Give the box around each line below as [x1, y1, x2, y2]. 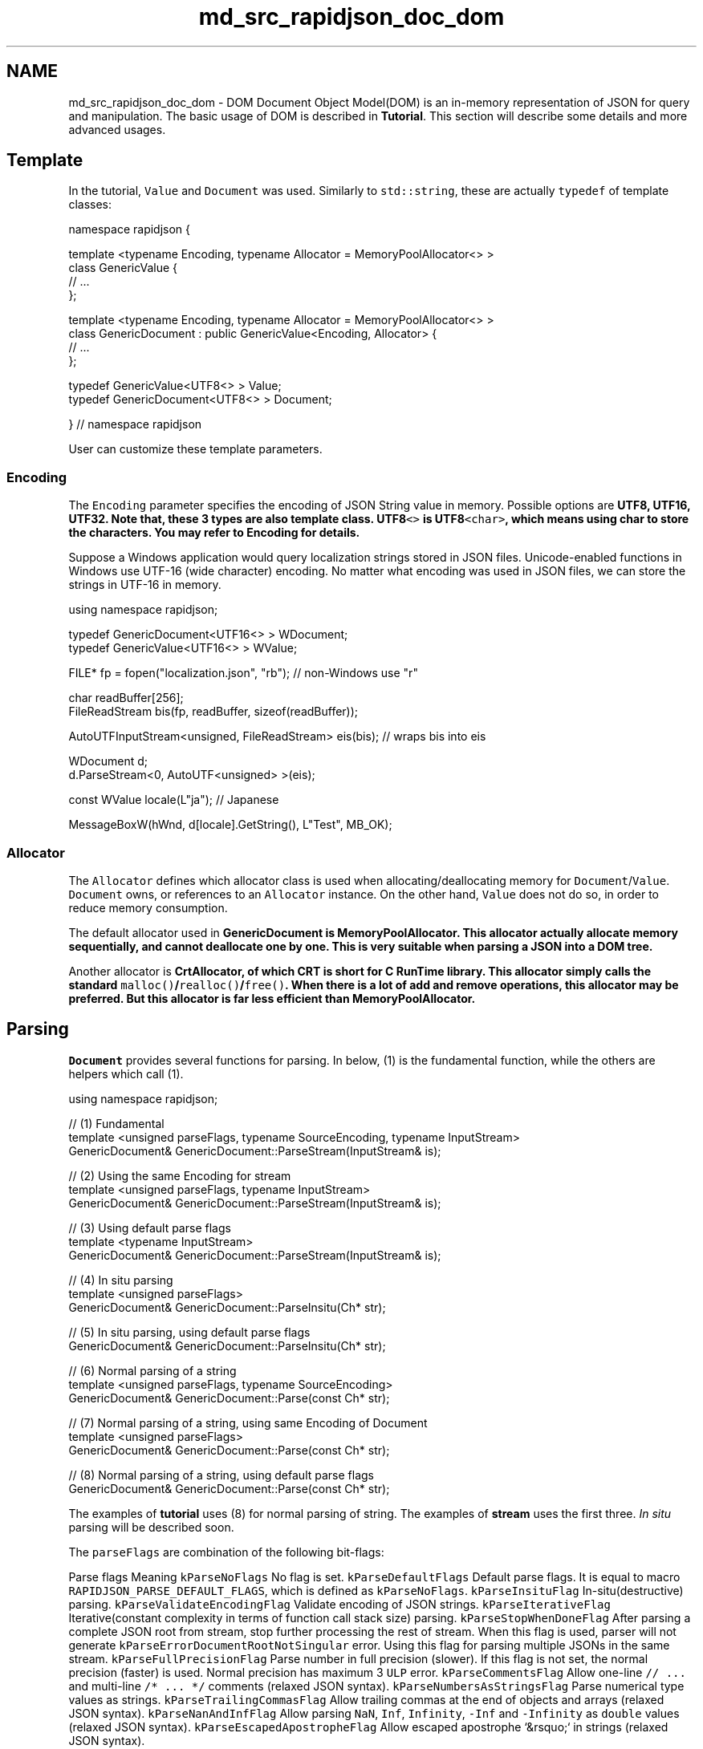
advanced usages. [68, 122, 166, 136]
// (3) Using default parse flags [68, 1220, 231, 1235]
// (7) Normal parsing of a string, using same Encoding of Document [68, 1415, 428, 1430]
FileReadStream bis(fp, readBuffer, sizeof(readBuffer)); [68, 704, 359, 719]
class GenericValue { [68, 261, 178, 275]
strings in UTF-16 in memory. [68, 578, 221, 592]
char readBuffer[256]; [68, 691, 184, 705]
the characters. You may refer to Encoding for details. [68, 526, 360, 540]
